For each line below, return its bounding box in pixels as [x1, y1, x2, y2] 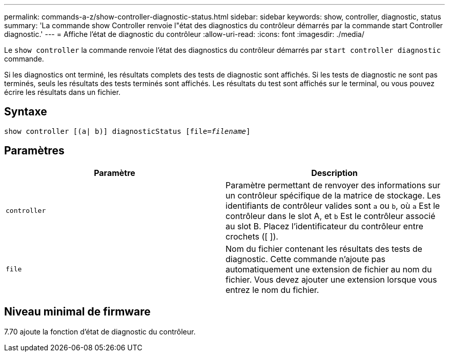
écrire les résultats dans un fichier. [4, 88, 121, 96]
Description [311, 167, 358, 178]
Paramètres [4, 144, 65, 157]
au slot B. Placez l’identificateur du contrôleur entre [226, 221, 423, 231]
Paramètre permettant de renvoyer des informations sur [226, 180, 441, 190]
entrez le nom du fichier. [226, 284, 319, 295]
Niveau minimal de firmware [4, 305, 151, 319]
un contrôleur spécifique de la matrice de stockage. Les [226, 190, 441, 201]
